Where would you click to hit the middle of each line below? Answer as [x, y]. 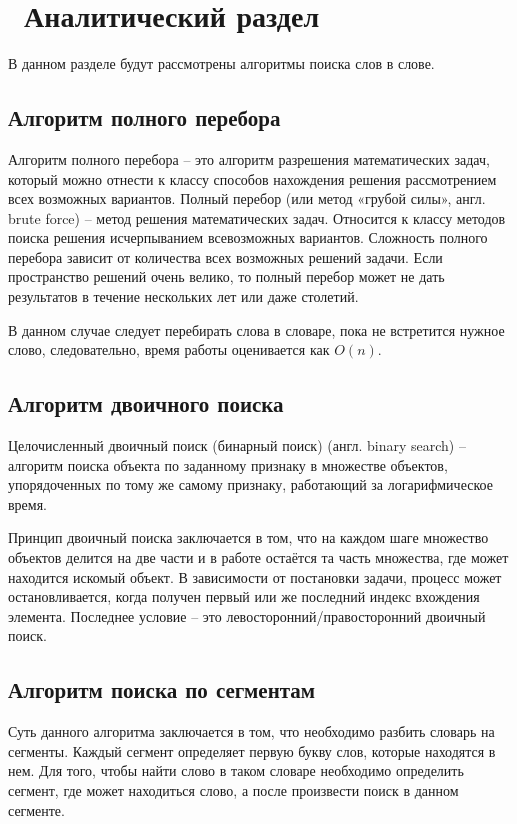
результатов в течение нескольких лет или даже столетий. [183, 296]
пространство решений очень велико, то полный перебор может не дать [226, 276]
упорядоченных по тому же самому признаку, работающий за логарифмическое [250, 484]
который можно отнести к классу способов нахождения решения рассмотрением [252, 178]
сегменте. [36, 809]
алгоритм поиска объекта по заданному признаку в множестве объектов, [228, 464]
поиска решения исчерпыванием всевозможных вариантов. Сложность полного [248, 237]
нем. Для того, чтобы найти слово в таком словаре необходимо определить [236, 770]
